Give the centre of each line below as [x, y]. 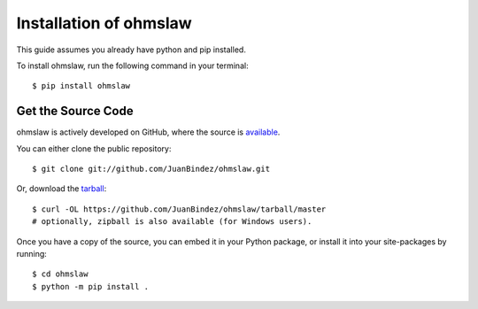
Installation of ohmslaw [104, 23]
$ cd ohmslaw [60, 274]
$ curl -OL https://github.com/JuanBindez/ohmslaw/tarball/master [179, 209]
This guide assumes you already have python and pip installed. [131, 50]
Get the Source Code [75, 111]
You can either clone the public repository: [94, 148]
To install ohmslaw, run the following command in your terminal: [132, 66]
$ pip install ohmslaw [81, 86]
